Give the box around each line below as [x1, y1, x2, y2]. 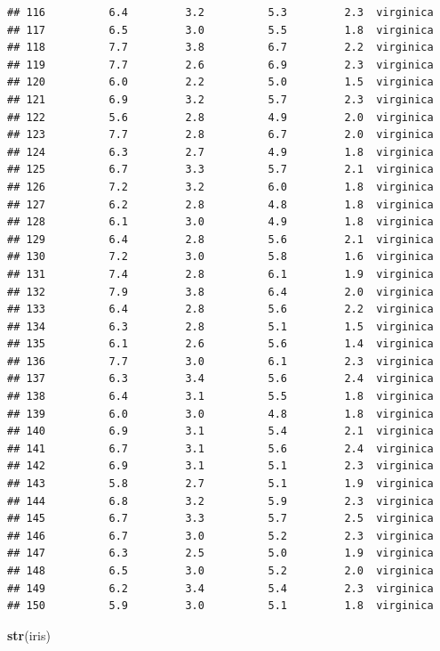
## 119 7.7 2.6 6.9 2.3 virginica [7, 58, 434, 71]
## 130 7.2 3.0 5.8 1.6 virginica [7, 250, 434, 264]
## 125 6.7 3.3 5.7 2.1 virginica [7, 163, 434, 176]
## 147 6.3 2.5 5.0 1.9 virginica [7, 547, 434, 560]
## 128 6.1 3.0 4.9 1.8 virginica [7, 216, 434, 229]
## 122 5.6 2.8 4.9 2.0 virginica [7, 110, 434, 124]
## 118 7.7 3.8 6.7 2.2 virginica [7, 41, 434, 54]
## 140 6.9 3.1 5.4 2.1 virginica [7, 425, 434, 438]
